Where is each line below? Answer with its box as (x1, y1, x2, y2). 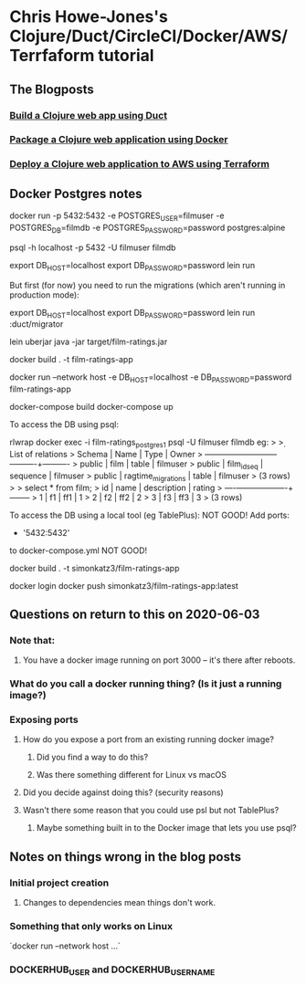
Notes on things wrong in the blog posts (9, 849, 242, 864)
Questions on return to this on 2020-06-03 (9, 606, 260, 622)
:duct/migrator (9, 319, 64, 330)
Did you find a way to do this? (36, 751, 149, 763)
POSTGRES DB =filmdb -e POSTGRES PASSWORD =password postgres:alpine (9, 222, 286, 235)
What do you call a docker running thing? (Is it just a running (9, 677, 282, 690)
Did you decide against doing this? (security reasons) (22, 787, 224, 798)
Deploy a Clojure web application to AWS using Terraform (9, 158, 270, 171)
